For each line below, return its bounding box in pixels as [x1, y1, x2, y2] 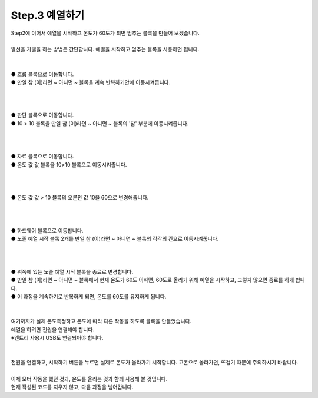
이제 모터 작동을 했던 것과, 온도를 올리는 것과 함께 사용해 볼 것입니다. [11, 375, 168, 382]
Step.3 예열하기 [11, 9, 85, 22]
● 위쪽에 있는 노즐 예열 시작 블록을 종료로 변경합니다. [11, 268, 134, 275]
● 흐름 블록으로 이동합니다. [11, 71, 74, 78]
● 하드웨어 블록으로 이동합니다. [11, 227, 84, 234]
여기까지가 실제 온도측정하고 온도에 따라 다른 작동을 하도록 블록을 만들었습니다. [11, 318, 192, 325]
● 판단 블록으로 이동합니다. [11, 112, 74, 119]
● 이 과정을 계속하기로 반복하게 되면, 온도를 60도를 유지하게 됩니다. [11, 293, 167, 300]
